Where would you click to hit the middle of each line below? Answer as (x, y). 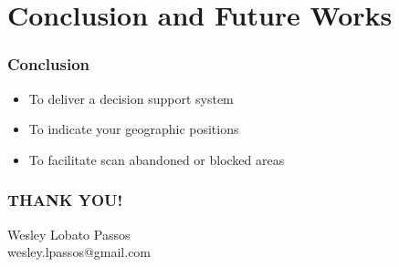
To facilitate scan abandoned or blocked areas (157, 159)
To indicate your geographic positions (134, 129)
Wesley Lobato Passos (69, 234)
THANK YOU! (65, 200)
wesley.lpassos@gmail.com (79, 252)
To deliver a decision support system (131, 98)
